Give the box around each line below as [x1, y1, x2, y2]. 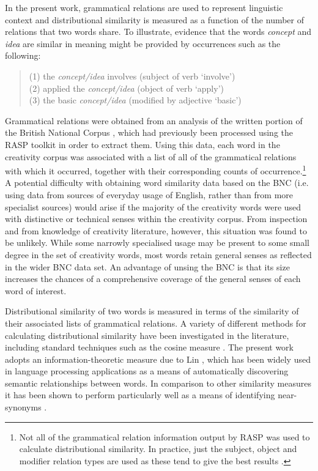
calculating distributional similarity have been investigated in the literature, [5, 328, 289, 341]
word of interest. [5, 284, 67, 297]
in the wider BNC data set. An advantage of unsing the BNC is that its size [5, 260, 290, 273]
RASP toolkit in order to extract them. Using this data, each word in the [5, 138, 280, 150]
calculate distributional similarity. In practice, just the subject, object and [19, 442, 297, 455]
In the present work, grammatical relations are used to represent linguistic [5, 1, 283, 13]
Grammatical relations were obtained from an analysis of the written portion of [5, 114, 303, 127]
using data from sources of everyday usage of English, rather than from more [5, 188, 294, 201]
